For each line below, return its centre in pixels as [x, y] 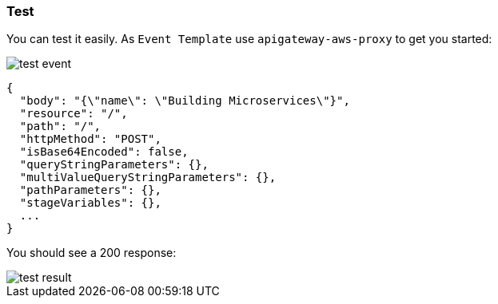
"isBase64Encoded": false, [104, 152]
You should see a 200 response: [92, 253]
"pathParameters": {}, [90, 190]
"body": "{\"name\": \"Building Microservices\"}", [185, 101]
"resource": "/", [74, 114]
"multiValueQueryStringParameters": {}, [148, 178]
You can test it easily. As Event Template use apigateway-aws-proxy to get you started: [249, 39]
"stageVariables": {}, [90, 203]
